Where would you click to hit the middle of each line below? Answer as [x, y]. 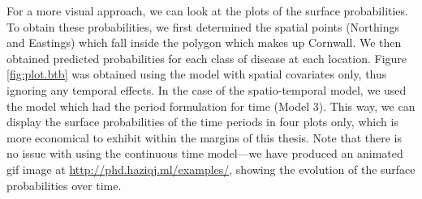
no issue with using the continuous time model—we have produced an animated [205, 153]
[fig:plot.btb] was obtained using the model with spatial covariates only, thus [197, 74]
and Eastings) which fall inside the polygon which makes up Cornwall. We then [204, 42]
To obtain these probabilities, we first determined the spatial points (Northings [203, 26]
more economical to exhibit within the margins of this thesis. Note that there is [204, 137]
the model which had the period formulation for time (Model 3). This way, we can [211, 106]
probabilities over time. [64, 185]
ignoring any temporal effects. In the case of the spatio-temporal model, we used [207, 89]
